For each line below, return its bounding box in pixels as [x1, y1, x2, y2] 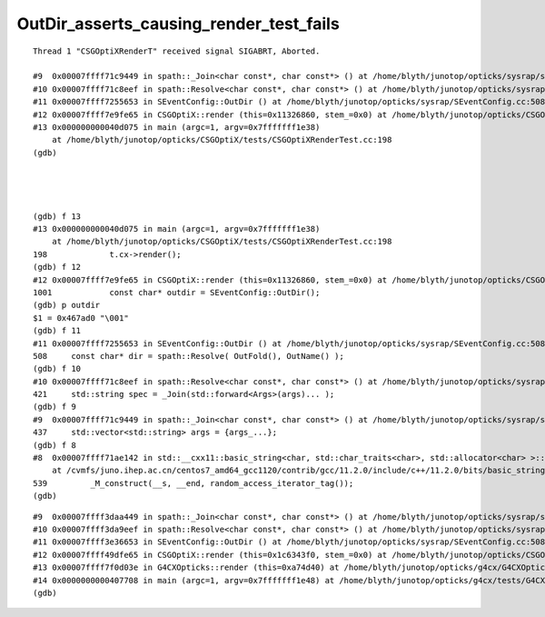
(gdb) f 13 [33, 211, 82, 222]
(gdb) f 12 [33, 262, 82, 273]
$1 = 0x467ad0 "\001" [33, 313, 129, 323]
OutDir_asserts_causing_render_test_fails [16, 14, 340, 34]
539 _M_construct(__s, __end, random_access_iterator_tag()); [33, 478, 354, 488]
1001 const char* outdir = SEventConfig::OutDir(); [33, 287, 321, 297]
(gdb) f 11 [33, 325, 82, 336]
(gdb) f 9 [33, 402, 76, 413]
